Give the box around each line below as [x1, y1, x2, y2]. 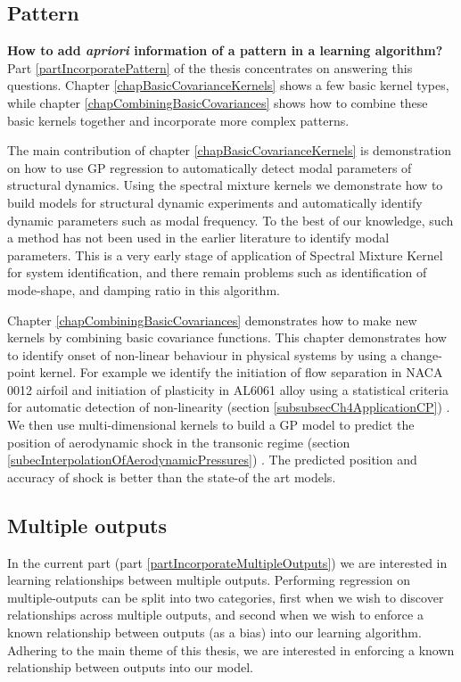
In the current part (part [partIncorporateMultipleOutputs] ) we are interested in [7, 553, 448, 571]
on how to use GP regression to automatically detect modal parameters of [7, 158, 412, 177]
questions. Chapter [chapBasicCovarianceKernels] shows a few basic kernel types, [7, 76, 449, 94]
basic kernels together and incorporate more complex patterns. [7, 111, 350, 129]
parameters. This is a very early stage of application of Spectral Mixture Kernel [7, 245, 443, 264]
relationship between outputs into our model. [7, 658, 253, 677]
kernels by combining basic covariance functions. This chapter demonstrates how [7, 328, 447, 347]
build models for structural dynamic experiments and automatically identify [7, 193, 423, 211]
